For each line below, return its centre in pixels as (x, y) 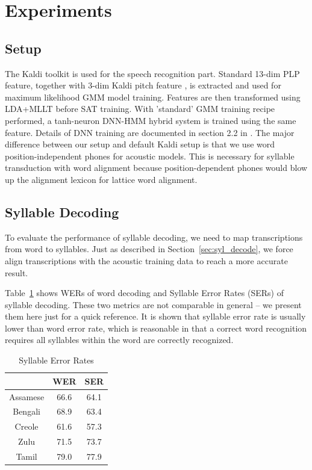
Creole (27, 426)
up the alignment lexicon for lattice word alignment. (101, 179)
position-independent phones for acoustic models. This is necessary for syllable (150, 156)
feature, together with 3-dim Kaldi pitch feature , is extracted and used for (143, 85)
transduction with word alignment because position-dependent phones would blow (156, 168)
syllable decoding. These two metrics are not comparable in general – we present (153, 304)
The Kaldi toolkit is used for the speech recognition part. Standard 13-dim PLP (152, 73)
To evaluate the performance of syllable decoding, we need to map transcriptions (154, 237)
